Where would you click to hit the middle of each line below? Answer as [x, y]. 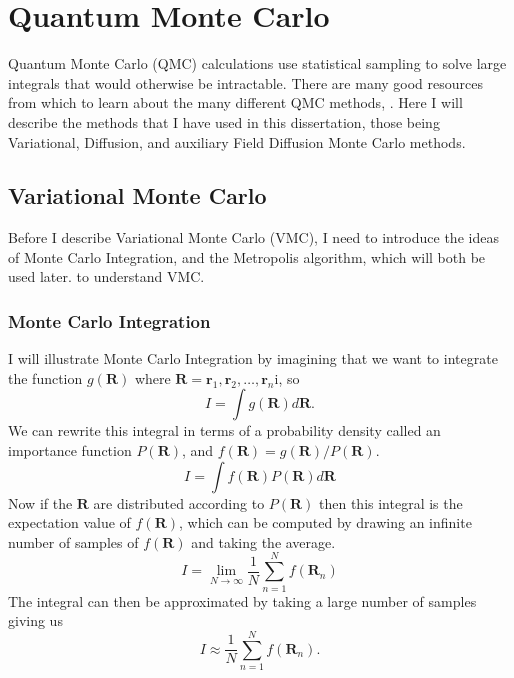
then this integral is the [391, 502]
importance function [70, 450]
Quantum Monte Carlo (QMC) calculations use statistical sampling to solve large [257, 63]
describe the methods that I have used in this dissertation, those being [224, 121]
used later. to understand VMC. [106, 276]
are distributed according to [179, 502]
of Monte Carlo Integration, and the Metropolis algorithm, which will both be [247, 256]
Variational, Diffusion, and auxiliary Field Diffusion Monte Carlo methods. [237, 141]
